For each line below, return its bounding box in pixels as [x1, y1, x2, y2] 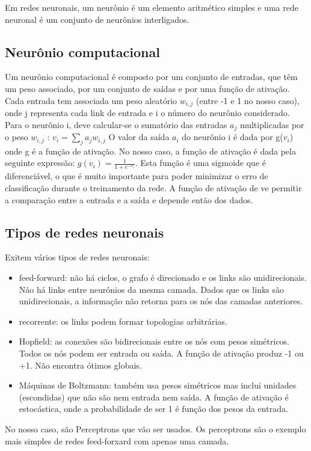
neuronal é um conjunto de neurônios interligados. [5, 13, 189, 25]
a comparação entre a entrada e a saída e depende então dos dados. [5, 193, 253, 206]
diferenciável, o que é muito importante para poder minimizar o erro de [5, 170, 268, 182]
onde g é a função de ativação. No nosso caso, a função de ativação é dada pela [5, 144, 296, 157]
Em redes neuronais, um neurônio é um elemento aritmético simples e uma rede [5, 1, 298, 13]
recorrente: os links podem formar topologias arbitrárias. [19, 314, 227, 327]
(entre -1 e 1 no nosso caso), [196, 94, 300, 106]
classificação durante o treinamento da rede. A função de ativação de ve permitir [5, 182, 302, 194]
